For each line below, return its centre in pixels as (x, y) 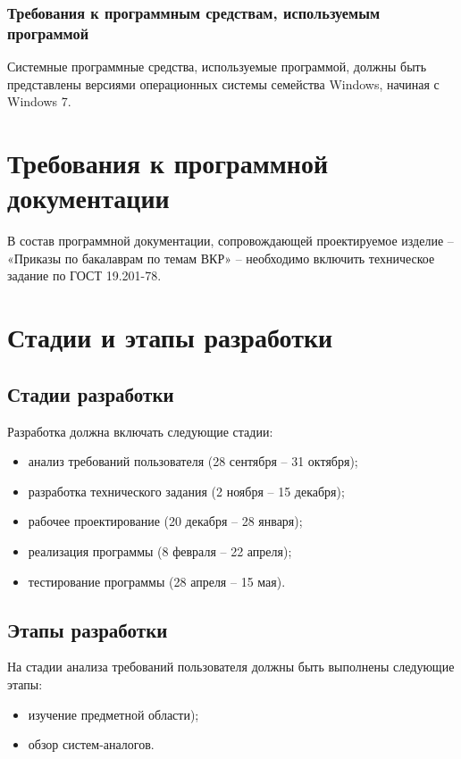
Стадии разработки (91, 393)
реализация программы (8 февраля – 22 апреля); (160, 550)
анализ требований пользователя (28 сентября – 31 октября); (193, 461)
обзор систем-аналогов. (91, 744)
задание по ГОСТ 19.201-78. (84, 275)
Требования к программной (168, 163)
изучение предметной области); (113, 714)
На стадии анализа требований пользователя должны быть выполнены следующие (231, 667)
